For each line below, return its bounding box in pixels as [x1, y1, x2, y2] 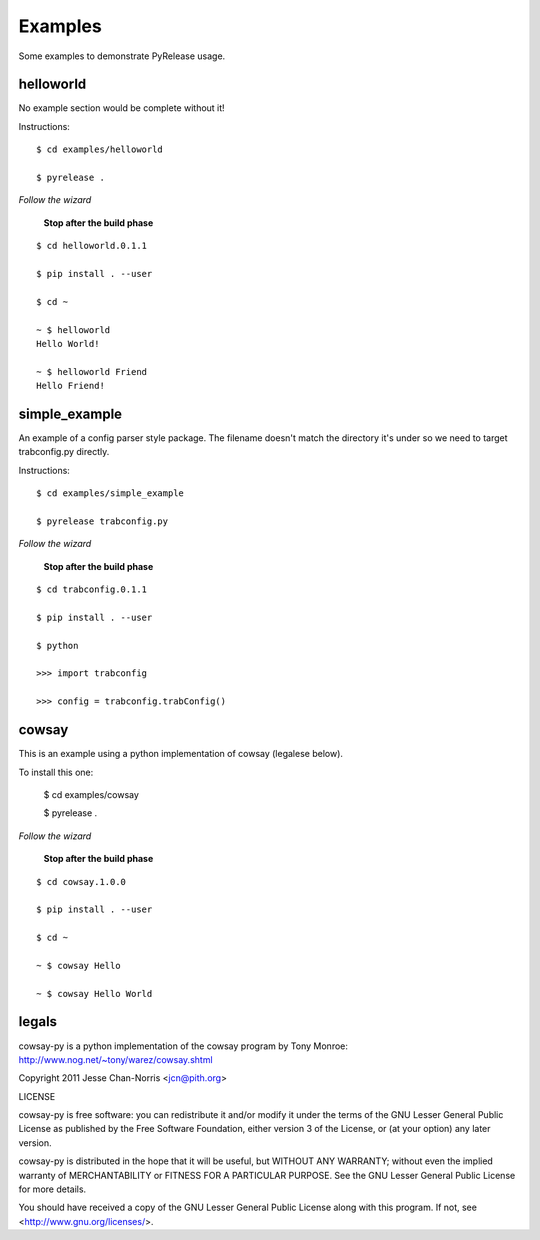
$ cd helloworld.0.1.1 [36, 240, 148, 252]
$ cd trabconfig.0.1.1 [36, 584, 148, 595]
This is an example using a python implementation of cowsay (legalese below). [18, 748, 344, 760]
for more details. [18, 1183, 87, 1195]
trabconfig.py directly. [18, 446, 110, 458]
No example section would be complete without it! [18, 102, 225, 114]
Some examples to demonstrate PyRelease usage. [18, 50, 226, 62]
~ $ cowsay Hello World [36, 988, 153, 999]
